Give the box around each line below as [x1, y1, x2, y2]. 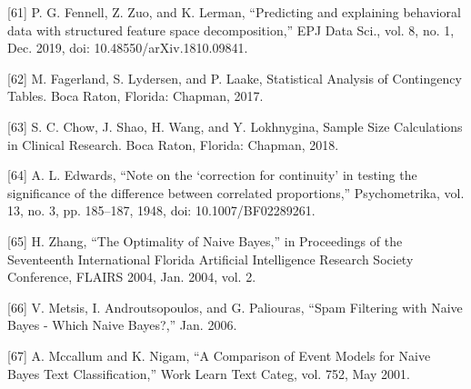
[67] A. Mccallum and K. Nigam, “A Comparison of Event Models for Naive [7, 345, 431, 364]
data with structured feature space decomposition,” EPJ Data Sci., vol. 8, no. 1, [7, 20, 455, 39]
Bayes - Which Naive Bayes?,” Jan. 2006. [7, 315, 237, 334]
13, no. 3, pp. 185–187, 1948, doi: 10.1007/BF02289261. [7, 201, 316, 220]
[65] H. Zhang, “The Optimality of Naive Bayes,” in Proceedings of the [7, 231, 403, 250]
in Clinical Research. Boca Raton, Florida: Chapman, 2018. [7, 135, 339, 154]
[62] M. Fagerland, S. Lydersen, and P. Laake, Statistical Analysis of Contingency [7, 68, 462, 87]
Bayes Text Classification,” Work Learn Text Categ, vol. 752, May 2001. [7, 364, 410, 383]
